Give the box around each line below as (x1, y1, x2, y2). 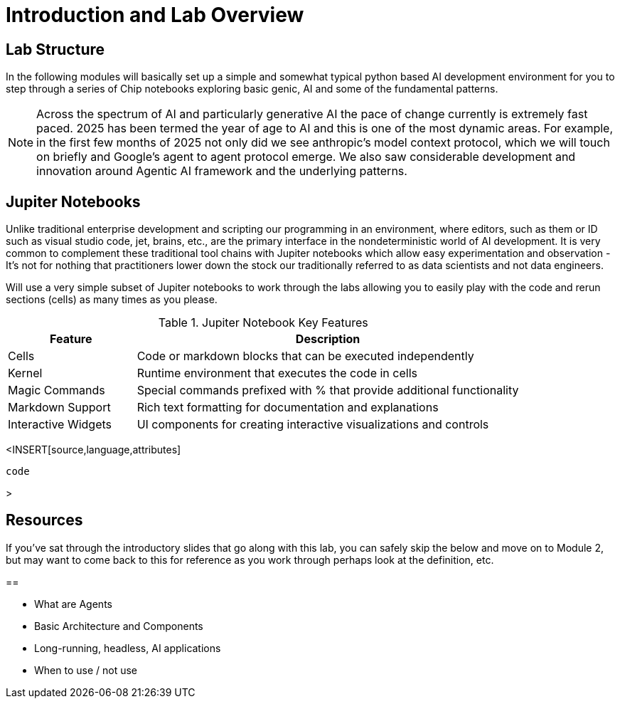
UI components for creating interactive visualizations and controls (137, 417, 489, 432)
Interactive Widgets (8, 417, 112, 432)
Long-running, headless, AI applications (34, 641, 221, 654)
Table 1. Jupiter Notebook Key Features (158, 315, 368, 330)
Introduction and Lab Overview (6, 3, 304, 27)
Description (295, 332, 360, 347)
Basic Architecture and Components (34, 619, 203, 632)
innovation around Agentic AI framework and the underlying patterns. (36, 164, 407, 179)
